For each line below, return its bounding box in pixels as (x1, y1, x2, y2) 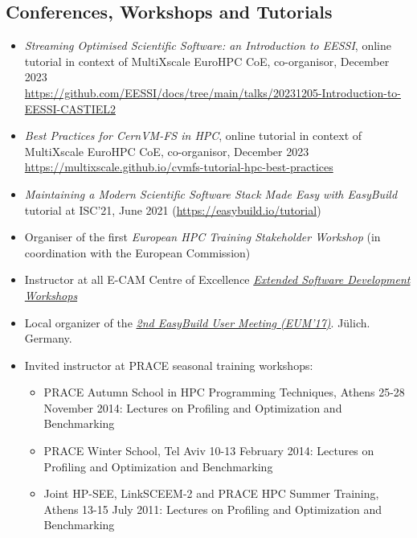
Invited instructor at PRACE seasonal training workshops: (24, 356, 313, 373)
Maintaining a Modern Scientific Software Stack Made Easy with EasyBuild (24, 185, 398, 202)
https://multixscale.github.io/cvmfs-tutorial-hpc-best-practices (24, 158, 333, 175)
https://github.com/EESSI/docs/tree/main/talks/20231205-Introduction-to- (24, 84, 401, 101)
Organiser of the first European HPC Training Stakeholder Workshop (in (24, 228, 381, 245)
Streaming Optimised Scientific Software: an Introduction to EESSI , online (24, 37, 391, 54)
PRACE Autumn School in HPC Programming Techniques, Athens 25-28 (43, 384, 405, 400)
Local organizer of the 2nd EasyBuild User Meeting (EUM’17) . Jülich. (24, 314, 370, 331)
